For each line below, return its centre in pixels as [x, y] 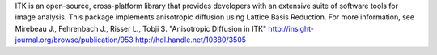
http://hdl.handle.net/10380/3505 [191, 40]
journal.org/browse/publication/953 [74, 40]
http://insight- [291, 28]
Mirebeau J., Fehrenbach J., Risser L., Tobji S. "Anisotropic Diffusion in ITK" [141, 28]
